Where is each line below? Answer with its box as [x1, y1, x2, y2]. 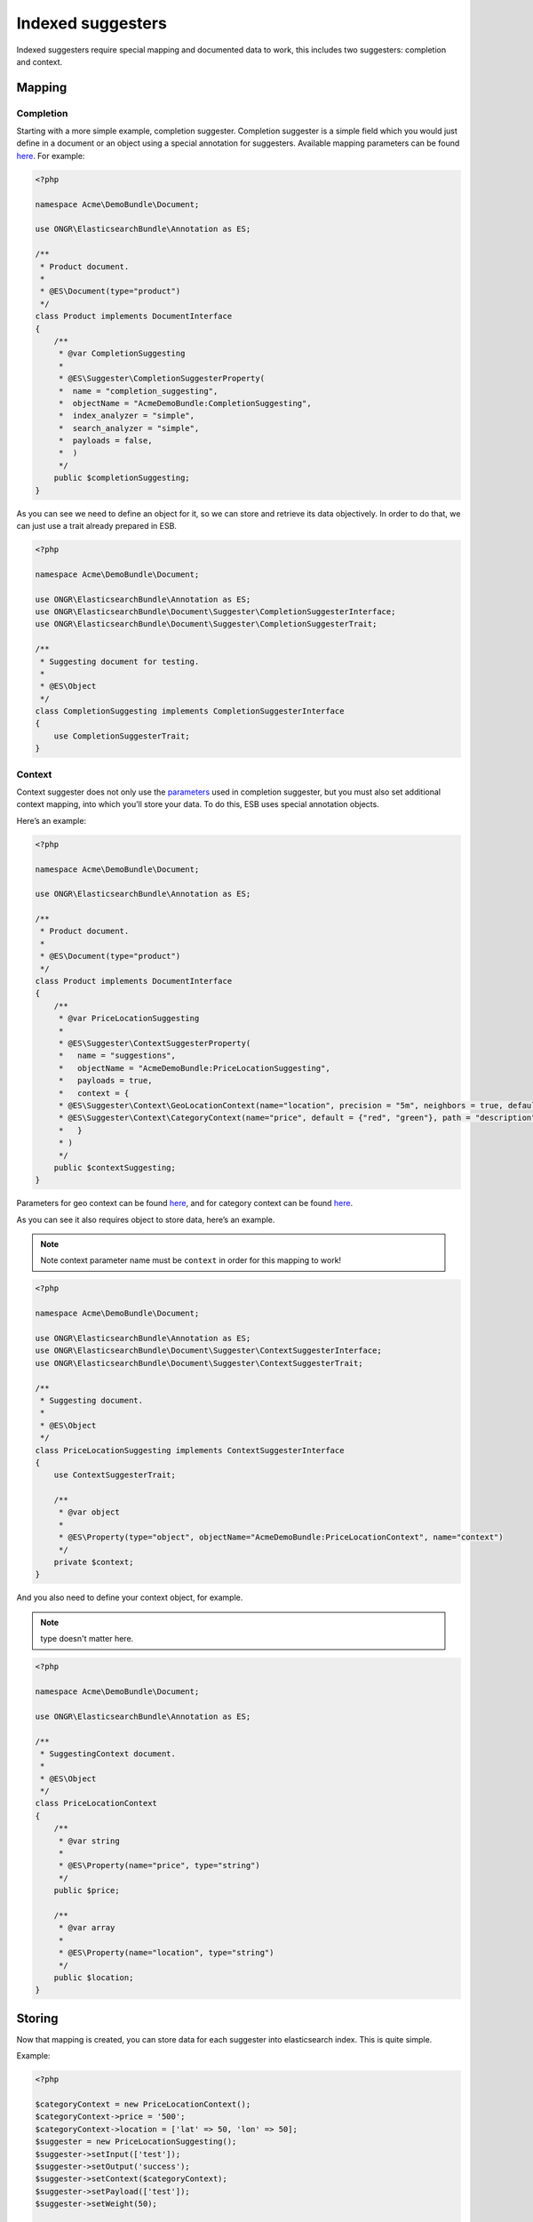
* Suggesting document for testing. [40, 656, 200, 667]
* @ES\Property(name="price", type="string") [58, 1860, 261, 1871]
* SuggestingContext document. [40, 1748, 177, 1759]
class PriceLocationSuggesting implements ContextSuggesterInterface [35, 1445, 345, 1455]
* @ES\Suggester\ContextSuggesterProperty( [58, 1038, 251, 1048]
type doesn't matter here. [40, 1634, 134, 1644]
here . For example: [16, 150, 85, 161]
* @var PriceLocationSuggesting [58, 1013, 200, 1024]
